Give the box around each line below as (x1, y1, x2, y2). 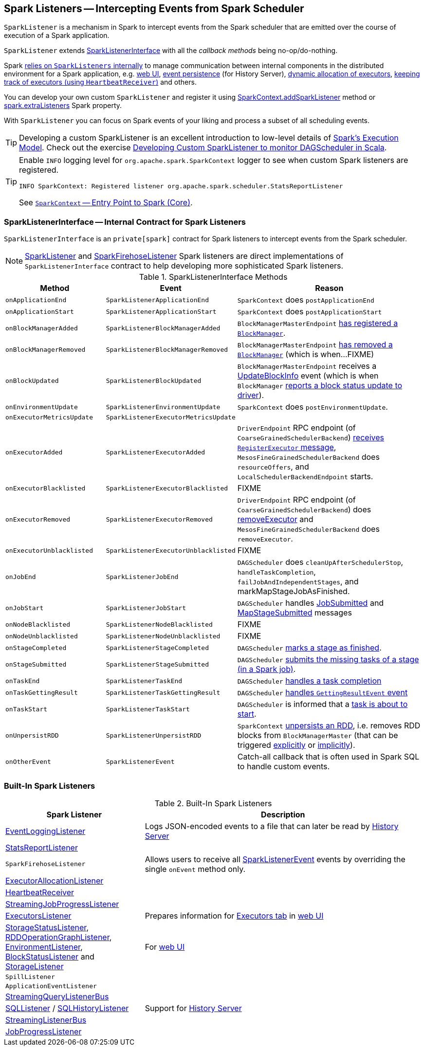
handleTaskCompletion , (237, 567, 316, 577)
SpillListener (5, 973, 55, 980)
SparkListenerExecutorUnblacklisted (106, 546, 236, 554)
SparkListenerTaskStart (106, 705, 190, 713)
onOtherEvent (5, 758, 51, 765)
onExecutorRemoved (5, 515, 71, 523)
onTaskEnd (5, 677, 40, 685)
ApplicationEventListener (5, 982, 97, 990)
